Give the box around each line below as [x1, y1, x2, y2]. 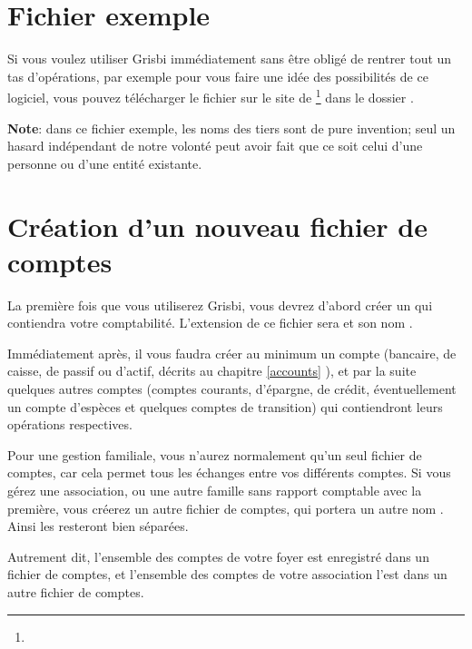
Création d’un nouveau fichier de [7, 207, 428, 244]
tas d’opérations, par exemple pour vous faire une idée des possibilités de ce [7, 66, 428, 85]
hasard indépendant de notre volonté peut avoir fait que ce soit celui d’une [7, 136, 423, 155]
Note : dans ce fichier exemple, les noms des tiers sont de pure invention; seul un [7, 118, 456, 137]
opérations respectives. [7, 415, 133, 434]
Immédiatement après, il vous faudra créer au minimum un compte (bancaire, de [7, 343, 457, 362]
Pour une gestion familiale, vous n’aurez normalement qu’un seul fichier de [7, 445, 422, 464]
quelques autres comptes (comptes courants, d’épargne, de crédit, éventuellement [7, 379, 457, 398]
